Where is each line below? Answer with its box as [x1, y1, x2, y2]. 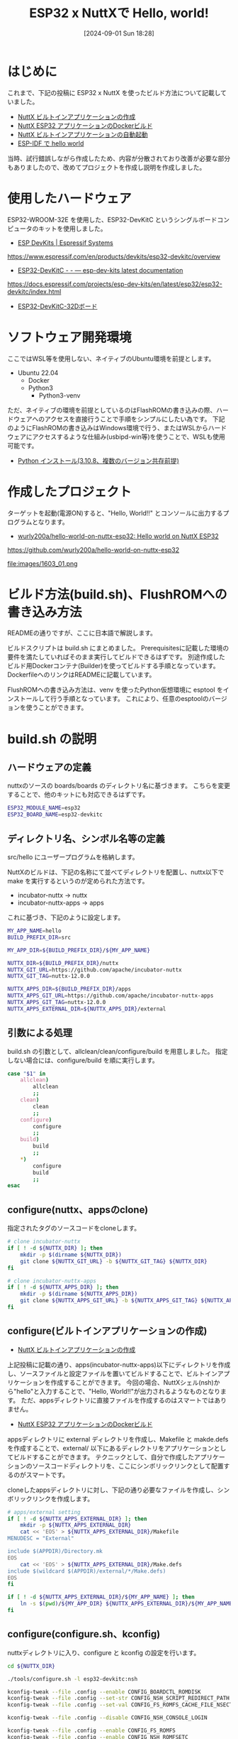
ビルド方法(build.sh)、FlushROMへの [7, 586, 228, 602]
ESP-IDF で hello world [17, 138, 84, 148]
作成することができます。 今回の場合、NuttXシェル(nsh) [50, 1378, 214, 1387]
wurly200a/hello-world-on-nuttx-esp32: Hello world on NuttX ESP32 [17, 532, 220, 540]
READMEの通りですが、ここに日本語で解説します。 [7, 628, 157, 638]
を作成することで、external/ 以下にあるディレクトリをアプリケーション [7, 1444, 215, 1452]
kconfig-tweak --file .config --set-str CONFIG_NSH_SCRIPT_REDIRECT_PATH [7, 1695, 230, 1702]
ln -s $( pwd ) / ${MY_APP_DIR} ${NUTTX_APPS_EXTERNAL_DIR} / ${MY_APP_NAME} [20, 1601, 236, 1608]
